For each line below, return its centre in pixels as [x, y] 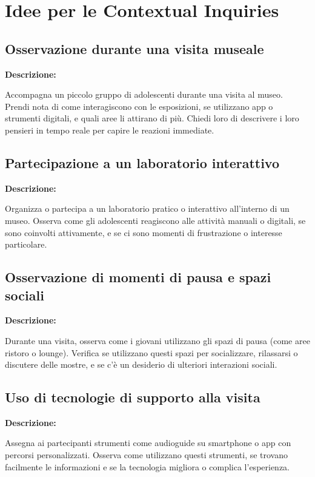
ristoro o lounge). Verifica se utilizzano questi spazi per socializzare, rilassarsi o [151, 352]
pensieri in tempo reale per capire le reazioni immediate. [110, 130]
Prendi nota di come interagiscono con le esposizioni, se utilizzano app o [139, 106]
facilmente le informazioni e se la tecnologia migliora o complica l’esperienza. [148, 466]
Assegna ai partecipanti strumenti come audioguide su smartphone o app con [148, 443]
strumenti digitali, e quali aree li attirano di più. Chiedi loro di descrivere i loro [152, 118]
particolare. [26, 244]
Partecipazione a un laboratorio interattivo [142, 162]
